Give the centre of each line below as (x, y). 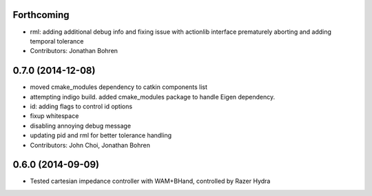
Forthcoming (41, 15)
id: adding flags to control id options (81, 106)
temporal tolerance (57, 41)
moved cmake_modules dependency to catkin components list (119, 87)
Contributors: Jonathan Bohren (74, 51)
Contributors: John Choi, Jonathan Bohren (90, 145)
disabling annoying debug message (80, 126)
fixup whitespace (54, 116)
